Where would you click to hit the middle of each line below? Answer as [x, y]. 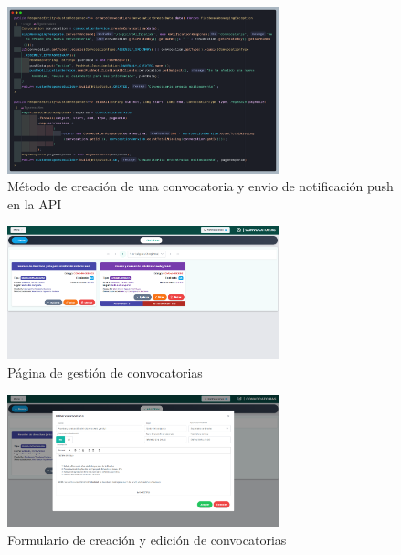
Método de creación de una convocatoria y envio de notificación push [200, 186]
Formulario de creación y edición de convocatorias [147, 539]
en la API [35, 203]
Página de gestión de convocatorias [105, 372]
